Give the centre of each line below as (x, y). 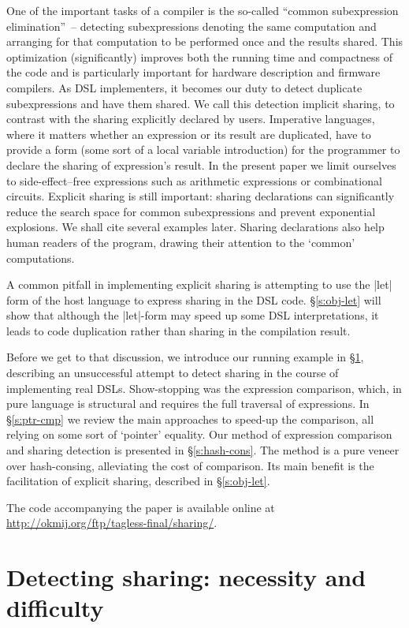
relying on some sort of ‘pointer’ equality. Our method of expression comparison (199, 434)
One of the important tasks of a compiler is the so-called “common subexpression (203, 10)
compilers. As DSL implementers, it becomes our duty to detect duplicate (184, 87)
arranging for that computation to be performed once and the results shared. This (205, 41)
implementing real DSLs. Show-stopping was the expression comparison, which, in (204, 388)
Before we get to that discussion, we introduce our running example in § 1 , (185, 357)
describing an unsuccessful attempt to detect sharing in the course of (173, 373)
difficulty (55, 608)
